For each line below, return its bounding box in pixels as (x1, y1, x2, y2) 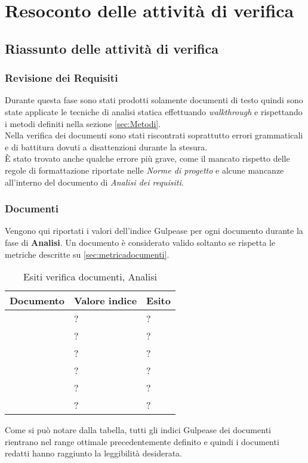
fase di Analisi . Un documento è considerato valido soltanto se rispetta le (5, 236, 276, 248)
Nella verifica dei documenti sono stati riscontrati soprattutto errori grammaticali (5, 129, 303, 141)
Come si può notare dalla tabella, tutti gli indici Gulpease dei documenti (5, 424, 271, 436)
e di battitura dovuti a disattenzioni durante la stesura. (5, 140, 208, 153)
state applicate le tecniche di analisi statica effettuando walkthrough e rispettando (5, 105, 303, 118)
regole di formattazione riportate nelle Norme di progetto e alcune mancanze (5, 163, 284, 176)
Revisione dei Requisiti (5, 70, 118, 85)
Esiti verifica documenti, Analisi (23, 270, 157, 284)
